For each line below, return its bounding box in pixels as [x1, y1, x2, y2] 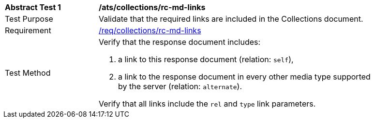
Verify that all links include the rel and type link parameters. [99, 99, 316, 108]
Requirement [5, 26, 51, 35]
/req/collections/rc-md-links [99, 26, 201, 35]
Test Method [5, 68, 51, 78]
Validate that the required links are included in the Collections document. [99, 14, 363, 24]
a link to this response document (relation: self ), [118, 54, 294, 64]
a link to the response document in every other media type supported [118, 72, 371, 81]
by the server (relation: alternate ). [118, 81, 242, 91]
